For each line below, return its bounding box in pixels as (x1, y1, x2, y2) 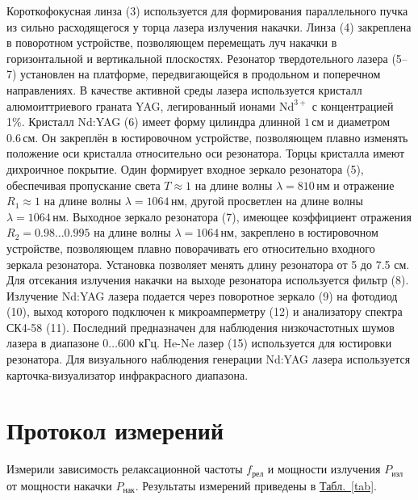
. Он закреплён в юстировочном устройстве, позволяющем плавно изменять (35, 128, 408, 145)
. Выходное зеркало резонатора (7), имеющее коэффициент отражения (65, 208, 412, 225)
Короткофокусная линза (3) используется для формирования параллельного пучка (6, 2, 408, 19)
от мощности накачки (6, 477, 112, 494)
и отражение (333, 176, 395, 193)
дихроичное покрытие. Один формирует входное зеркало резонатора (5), (6, 160, 364, 177)
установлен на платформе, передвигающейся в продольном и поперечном (20, 65, 381, 82)
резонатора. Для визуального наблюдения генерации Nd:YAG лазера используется (6, 351, 411, 368)
